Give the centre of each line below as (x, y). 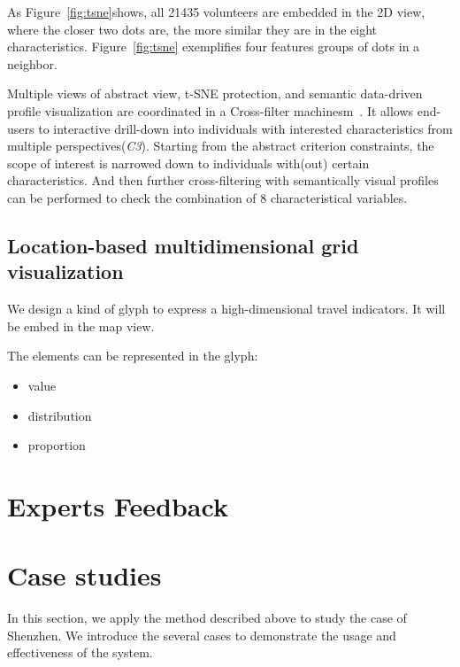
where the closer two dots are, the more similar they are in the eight (192, 29)
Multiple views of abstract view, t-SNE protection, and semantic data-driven (215, 93)
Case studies (84, 575)
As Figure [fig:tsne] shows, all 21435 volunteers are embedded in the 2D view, (216, 12)
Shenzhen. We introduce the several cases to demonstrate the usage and (202, 635)
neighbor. (32, 63)
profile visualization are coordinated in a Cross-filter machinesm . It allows (211, 110)
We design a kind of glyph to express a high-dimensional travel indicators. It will (226, 309)
